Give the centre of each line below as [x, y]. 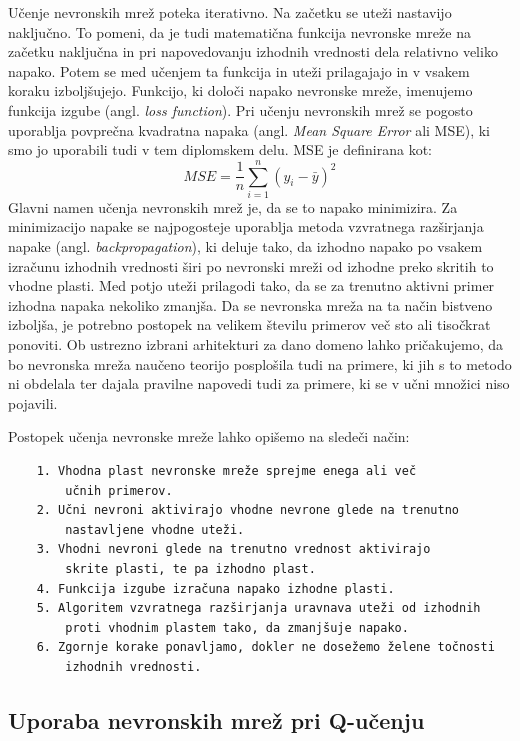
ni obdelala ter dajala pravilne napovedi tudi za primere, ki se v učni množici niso [259, 383]
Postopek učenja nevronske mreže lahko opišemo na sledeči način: [209, 436]
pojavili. [33, 402]
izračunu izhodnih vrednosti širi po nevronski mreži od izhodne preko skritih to [251, 265]
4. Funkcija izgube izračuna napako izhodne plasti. [215, 588]
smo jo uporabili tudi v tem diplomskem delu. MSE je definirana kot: [220, 149]
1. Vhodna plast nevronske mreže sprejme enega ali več [226, 471]
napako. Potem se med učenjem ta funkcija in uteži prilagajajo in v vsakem [239, 70]
